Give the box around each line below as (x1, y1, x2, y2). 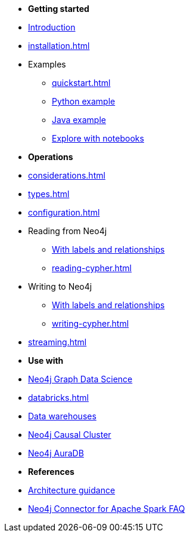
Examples (28, 59, 66, 69)
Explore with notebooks (52, 133, 144, 143)
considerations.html (28, 170, 105, 180)
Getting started (28, 4, 89, 14)
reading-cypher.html (52, 263, 132, 273)
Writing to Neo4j (28, 281, 92, 291)
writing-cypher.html (52, 318, 129, 329)
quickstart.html (52, 78, 111, 88)
